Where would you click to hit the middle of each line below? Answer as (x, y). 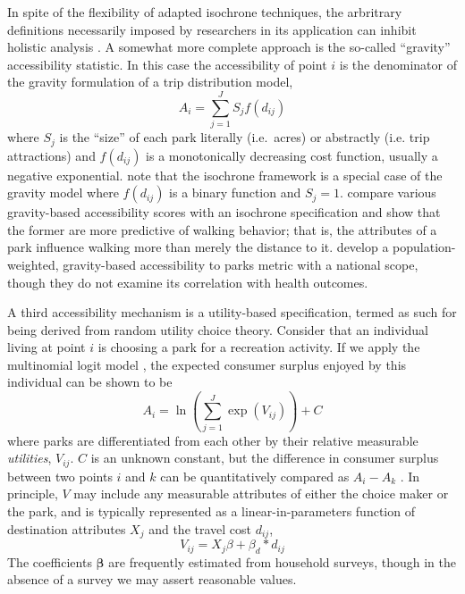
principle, (33, 494)
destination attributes (67, 528)
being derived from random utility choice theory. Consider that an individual (218, 329)
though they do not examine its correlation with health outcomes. (188, 282)
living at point (46, 347)
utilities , (30, 458)
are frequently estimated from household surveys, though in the (282, 561)
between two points (60, 476)
